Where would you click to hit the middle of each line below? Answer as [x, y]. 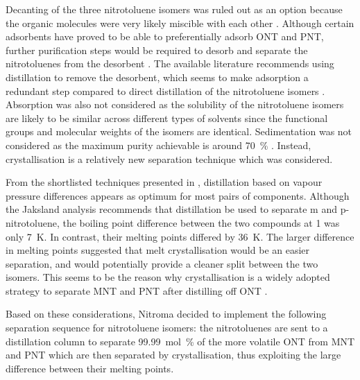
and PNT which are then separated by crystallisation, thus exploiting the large [173, 355]
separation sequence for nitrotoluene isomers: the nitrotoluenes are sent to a [167, 328]
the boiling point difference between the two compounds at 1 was [201, 222]
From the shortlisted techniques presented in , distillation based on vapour [164, 182]
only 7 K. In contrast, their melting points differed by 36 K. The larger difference [180, 236]
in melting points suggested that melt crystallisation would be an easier [158, 250]
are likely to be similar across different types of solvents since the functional [167, 118]
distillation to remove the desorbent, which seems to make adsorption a [157, 77]
